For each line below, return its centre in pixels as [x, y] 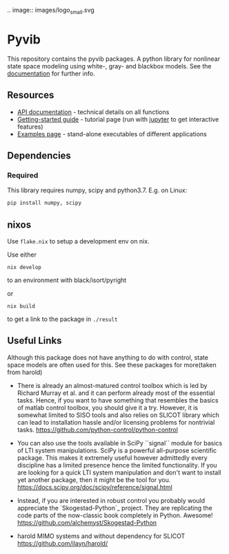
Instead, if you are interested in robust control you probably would [111, 500]
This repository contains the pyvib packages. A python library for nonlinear [114, 59]
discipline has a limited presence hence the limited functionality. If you [117, 465]
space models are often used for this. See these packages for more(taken [112, 364]
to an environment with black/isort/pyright [67, 280]
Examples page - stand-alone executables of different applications [112, 133]
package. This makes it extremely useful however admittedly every [112, 458]
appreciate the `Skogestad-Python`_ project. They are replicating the [114, 508]
